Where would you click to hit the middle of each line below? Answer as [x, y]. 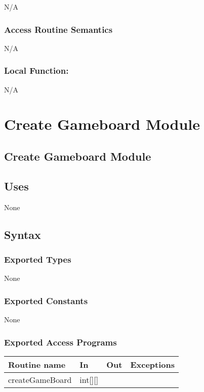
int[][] [89, 379]
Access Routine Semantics [58, 29]
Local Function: [36, 70]
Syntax [23, 234]
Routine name [37, 364]
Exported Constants [46, 300]
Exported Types [38, 259]
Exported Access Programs [60, 342]
